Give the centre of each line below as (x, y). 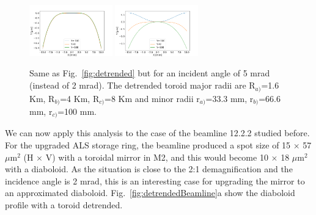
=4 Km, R (80, 98)
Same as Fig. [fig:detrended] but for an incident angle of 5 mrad (150, 73)
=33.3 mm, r (230, 98)
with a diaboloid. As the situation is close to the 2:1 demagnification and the (149, 169)
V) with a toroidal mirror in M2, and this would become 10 (157, 157)
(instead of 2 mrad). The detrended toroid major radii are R (142, 85)
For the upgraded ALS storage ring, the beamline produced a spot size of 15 (148, 145)
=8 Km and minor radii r (152, 98)
